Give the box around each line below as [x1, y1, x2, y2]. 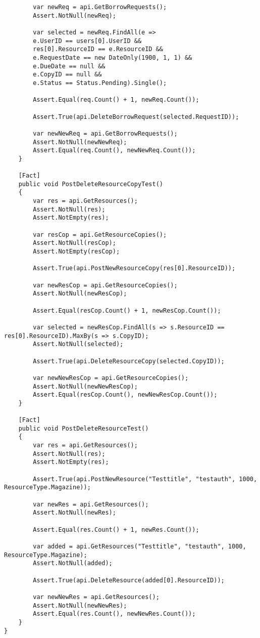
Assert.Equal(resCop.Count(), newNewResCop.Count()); [33, 391, 218, 399]
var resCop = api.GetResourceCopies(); [33, 231, 167, 238]
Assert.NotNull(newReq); [33, 12, 116, 19]
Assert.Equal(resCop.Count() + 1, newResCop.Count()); [33, 307, 221, 314]
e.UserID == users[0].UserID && [33, 37, 142, 45]
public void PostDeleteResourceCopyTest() [18, 180, 163, 188]
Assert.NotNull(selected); [33, 341, 124, 348]
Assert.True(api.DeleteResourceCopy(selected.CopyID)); [33, 357, 225, 365]
